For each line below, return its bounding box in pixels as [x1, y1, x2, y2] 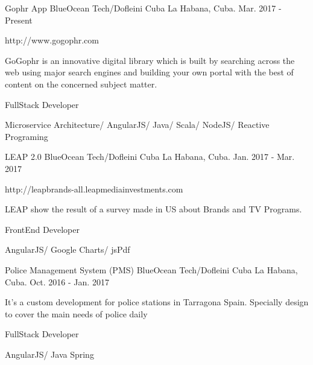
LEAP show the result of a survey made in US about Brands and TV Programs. [5, 203, 302, 215]
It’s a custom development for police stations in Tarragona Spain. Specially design [5, 296, 309, 308]
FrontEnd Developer [5, 223, 80, 235]
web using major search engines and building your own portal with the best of [5, 66, 294, 78]
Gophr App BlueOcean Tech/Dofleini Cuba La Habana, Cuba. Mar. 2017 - [5, 2, 282, 14]
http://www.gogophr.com [5, 34, 100, 46]
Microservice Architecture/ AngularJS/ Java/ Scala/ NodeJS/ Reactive [5, 118, 270, 131]
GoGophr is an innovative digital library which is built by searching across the [5, 54, 295, 66]
